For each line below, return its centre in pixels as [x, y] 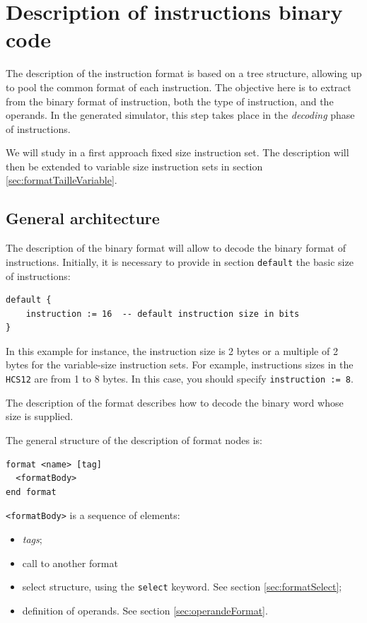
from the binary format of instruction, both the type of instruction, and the [170, 101]
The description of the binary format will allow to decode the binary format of [176, 248]
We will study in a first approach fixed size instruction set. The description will [177, 152]
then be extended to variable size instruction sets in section [134, 166]
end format [31, 492]
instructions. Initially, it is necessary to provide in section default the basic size [180, 261]
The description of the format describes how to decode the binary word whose [175, 402]
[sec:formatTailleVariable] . [62, 180]
